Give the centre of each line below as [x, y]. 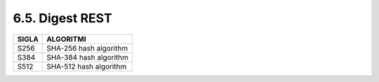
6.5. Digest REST [62, 18]
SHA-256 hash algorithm [87, 48]
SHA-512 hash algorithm [87, 66]
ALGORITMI [67, 39]
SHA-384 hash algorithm [88, 57]
